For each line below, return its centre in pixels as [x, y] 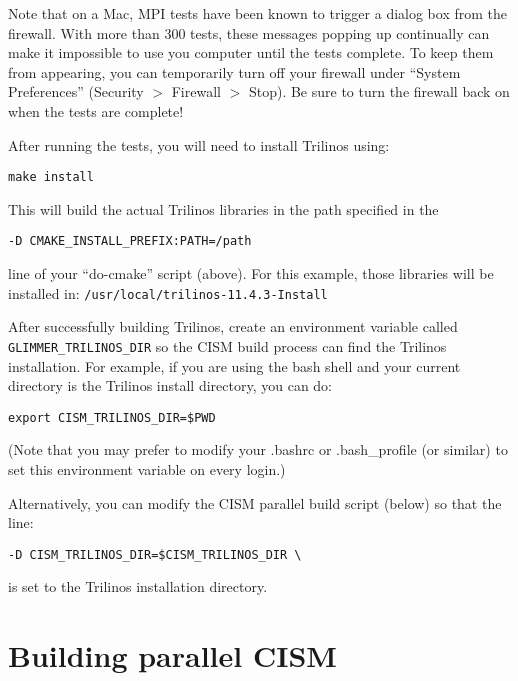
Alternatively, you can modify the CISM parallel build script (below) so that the [255, 502]
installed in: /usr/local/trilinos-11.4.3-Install [168, 292]
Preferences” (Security [76, 91]
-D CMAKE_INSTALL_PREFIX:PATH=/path [130, 241]
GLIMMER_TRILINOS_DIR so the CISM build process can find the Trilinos [227, 345]
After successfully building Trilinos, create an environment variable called [233, 326]
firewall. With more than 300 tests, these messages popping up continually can [249, 32]
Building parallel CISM [172, 655]
